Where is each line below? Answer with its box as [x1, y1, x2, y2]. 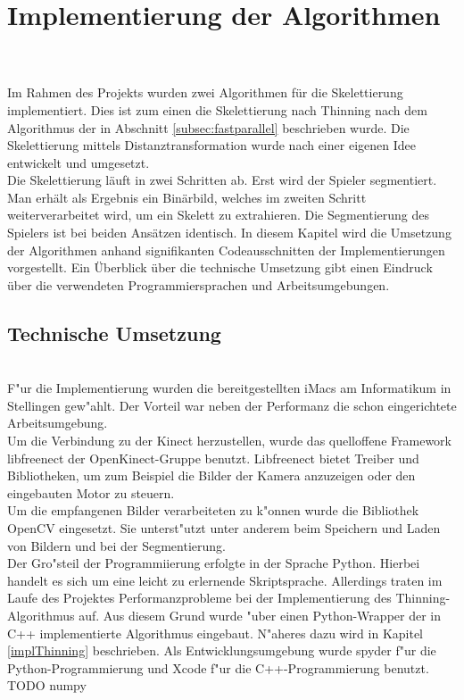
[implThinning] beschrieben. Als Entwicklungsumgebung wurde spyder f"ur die [7, 641, 436, 660]
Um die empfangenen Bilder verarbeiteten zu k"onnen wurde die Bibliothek [7, 501, 419, 520]
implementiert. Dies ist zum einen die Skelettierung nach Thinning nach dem [7, 100, 427, 119]
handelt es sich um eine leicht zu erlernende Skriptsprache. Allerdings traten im [7, 571, 443, 589]
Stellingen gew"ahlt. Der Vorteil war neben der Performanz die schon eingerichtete [7, 396, 457, 414]
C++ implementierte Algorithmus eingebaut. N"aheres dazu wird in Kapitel [7, 623, 424, 642]
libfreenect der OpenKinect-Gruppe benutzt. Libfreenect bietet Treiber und [7, 448, 419, 467]
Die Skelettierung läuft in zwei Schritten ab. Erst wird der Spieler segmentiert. [7, 171, 437, 189]
